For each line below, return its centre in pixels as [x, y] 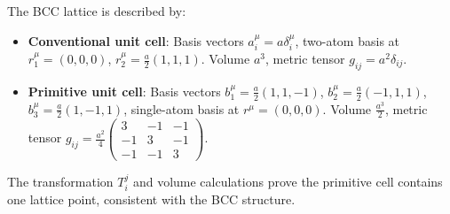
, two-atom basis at [347, 40]
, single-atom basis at [182, 108]
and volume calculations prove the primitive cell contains [288, 181]
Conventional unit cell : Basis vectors [136, 40]
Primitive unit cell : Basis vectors [124, 91]
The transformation [60, 181]
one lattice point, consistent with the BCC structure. [151, 199]
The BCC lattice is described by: [97, 11]
